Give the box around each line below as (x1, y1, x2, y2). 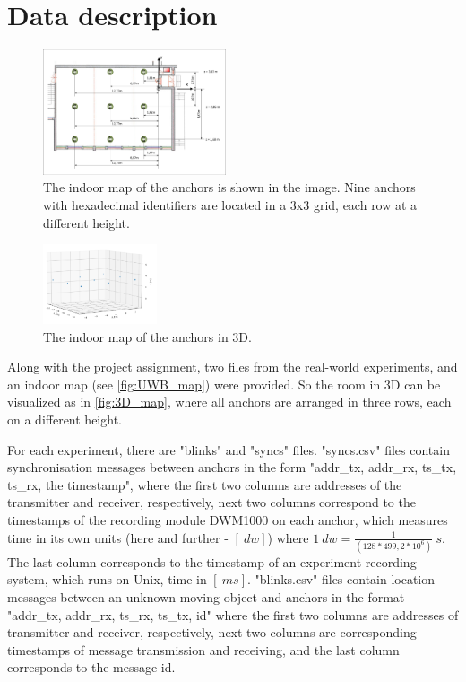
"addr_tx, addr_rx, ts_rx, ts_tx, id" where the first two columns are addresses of (7, 605, 459, 624)
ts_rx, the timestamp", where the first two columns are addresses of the (7, 475, 402, 494)
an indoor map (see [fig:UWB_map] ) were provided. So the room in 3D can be (7, 374, 441, 393)
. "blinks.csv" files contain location (247, 570, 436, 589)
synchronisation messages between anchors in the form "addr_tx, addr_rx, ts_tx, (7, 458, 457, 477)
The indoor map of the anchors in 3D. (43, 327, 252, 345)
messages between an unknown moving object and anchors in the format (7, 588, 405, 607)
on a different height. (7, 409, 122, 428)
